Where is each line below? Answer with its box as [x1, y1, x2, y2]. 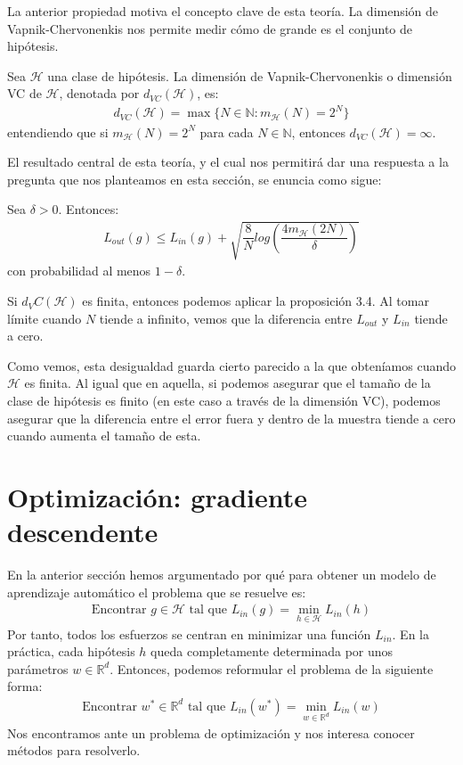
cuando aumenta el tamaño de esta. [7, 426, 201, 445]
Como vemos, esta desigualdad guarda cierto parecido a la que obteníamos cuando [7, 356, 457, 374]
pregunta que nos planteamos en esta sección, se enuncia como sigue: [7, 169, 382, 188]
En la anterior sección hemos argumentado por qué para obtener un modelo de [7, 565, 436, 584]
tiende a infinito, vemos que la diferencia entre [99, 308, 353, 327]
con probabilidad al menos [7, 261, 151, 280]
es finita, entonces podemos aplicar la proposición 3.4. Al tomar [82, 292, 429, 310]
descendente [7, 514, 158, 550]
